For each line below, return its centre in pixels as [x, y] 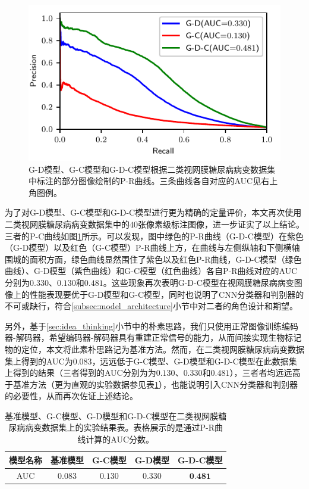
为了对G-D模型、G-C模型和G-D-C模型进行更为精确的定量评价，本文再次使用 [153, 212]
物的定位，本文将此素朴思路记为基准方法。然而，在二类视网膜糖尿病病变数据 [154, 349]
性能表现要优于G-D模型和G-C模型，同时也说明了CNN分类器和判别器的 [167, 294]
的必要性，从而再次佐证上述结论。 [71, 396]
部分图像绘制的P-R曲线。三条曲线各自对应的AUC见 [161, 181]
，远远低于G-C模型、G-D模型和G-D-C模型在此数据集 [194, 361]
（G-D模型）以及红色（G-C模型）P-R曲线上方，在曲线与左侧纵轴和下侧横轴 [152, 247]
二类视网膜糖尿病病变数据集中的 [67, 224]
